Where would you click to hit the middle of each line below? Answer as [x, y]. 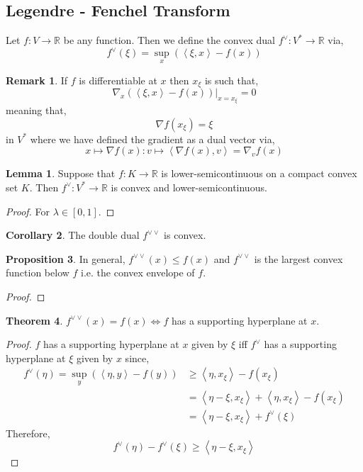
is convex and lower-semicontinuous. [189, 187]
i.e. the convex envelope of [138, 272]
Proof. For [28, 211]
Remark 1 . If [37, 80]
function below [38, 272]
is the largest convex [298, 258]
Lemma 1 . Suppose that [61, 173]
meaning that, [36, 110]
